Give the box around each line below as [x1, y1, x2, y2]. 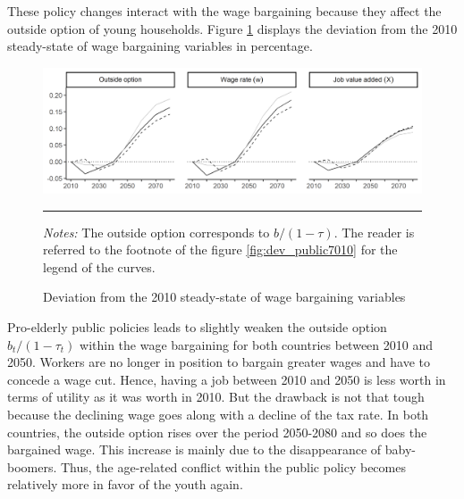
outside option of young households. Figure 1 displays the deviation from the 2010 [7, 19, 458, 37]
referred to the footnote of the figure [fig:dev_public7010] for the [43, 240, 398, 259]
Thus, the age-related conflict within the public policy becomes [61, 457, 406, 476]
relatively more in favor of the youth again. [7, 475, 243, 494]
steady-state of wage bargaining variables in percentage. [7, 37, 313, 55]
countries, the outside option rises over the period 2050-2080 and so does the [7, 422, 427, 441]
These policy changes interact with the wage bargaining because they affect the [7, 2, 442, 20]
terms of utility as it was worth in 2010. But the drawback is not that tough [7, 387, 425, 406]
